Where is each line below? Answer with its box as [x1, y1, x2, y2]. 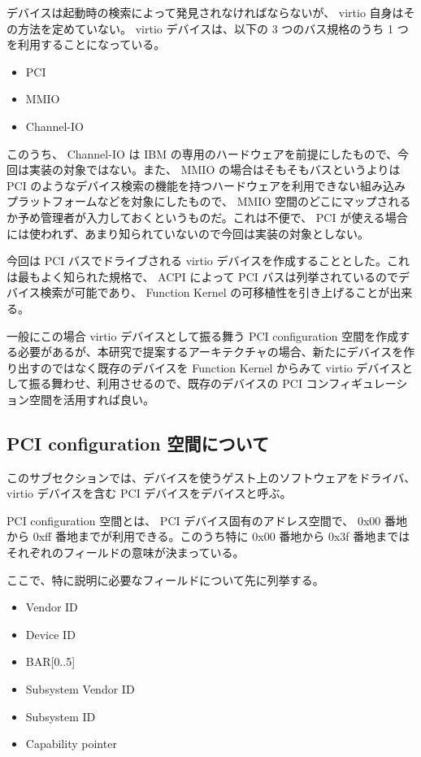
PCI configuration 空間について [7, 430, 269, 455]
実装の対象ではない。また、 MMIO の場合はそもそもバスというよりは [28, 161, 401, 178]
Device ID [25, 625, 76, 642]
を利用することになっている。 [7, 36, 166, 53]
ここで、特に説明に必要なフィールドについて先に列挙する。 [7, 571, 324, 588]
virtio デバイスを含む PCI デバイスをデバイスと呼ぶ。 [7, 485, 292, 502]
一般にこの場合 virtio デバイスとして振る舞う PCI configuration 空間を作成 [7, 327, 399, 344]
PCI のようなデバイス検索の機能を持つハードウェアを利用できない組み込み [7, 176, 406, 194]
